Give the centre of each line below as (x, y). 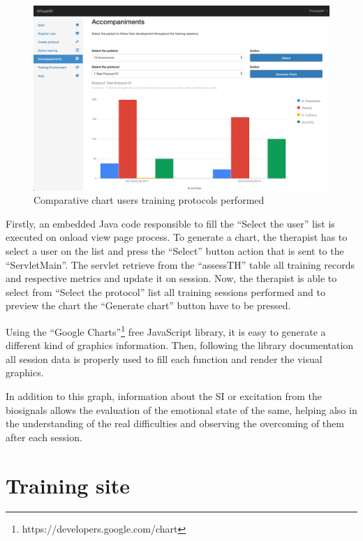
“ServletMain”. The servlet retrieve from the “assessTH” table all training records (180, 264)
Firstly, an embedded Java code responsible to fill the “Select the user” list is (170, 223)
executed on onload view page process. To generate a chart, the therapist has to (177, 237)
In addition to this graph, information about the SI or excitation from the (164, 395)
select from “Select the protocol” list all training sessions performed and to (165, 291)
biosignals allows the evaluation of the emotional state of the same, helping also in (181, 409)
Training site (68, 485)
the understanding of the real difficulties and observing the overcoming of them (175, 423)
